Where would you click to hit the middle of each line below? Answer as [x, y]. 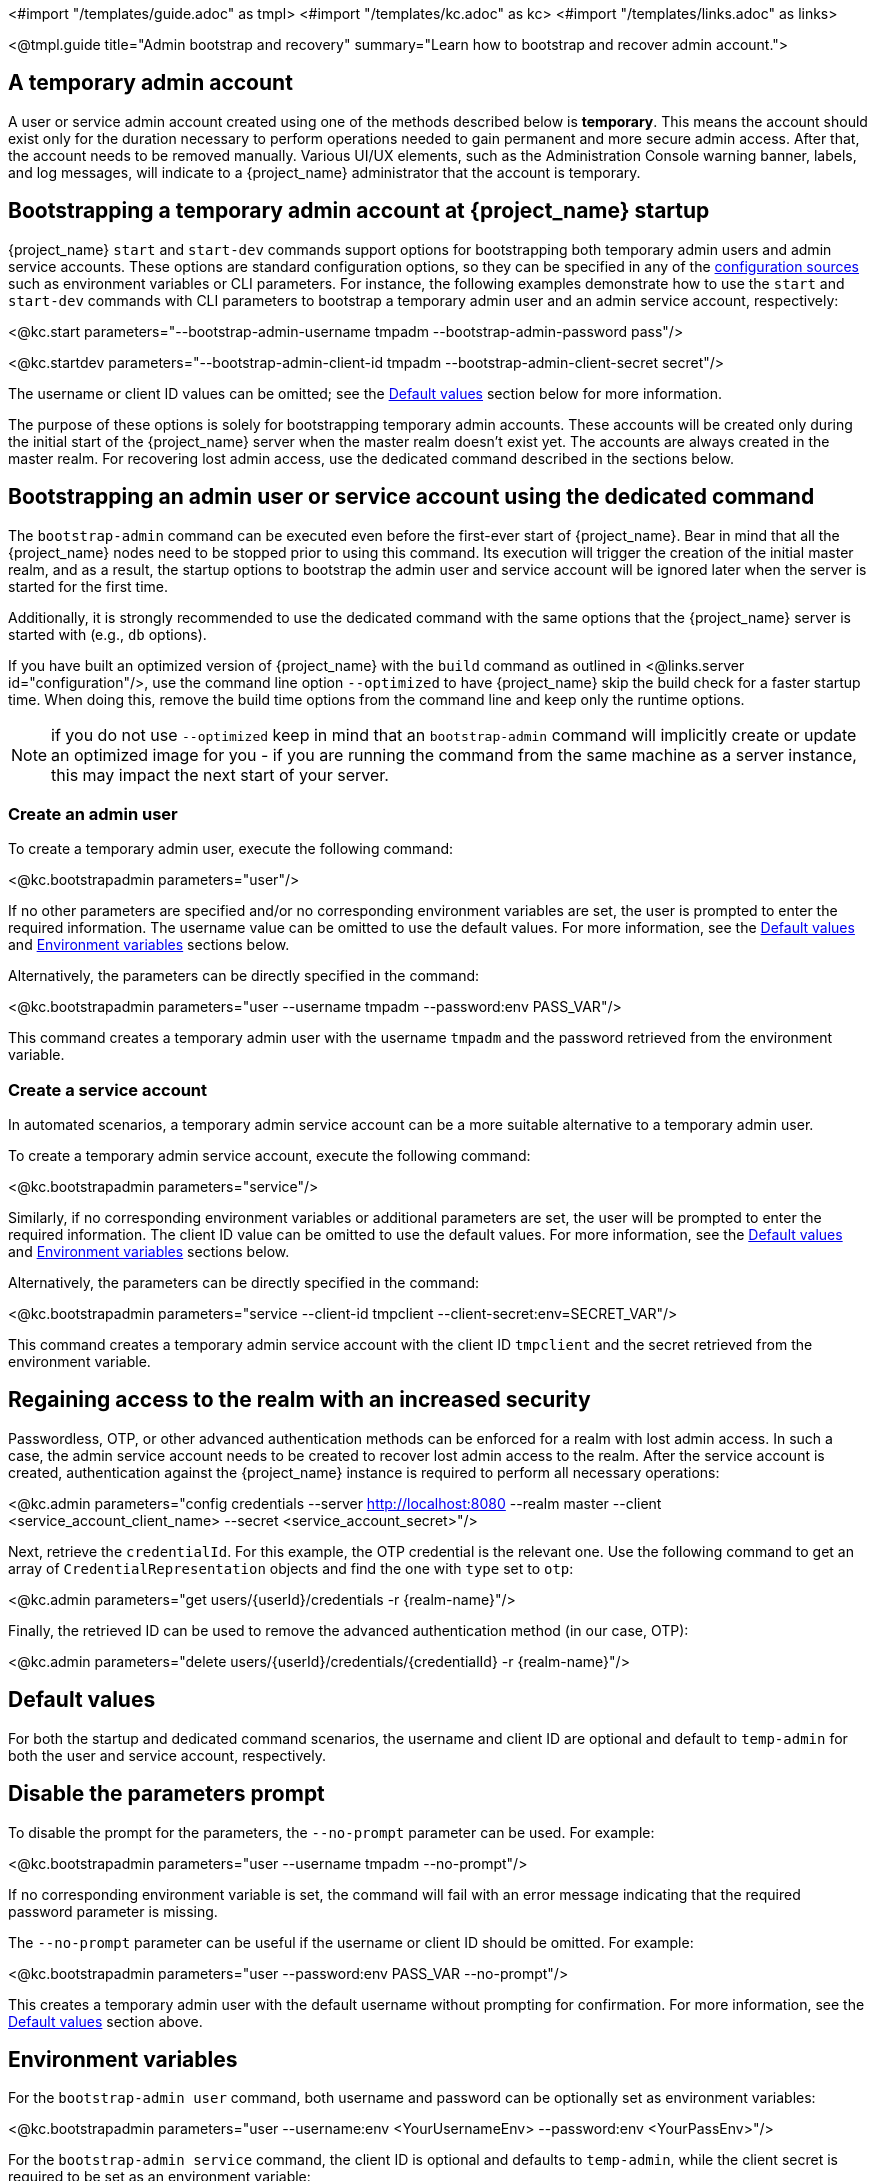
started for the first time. [88, 586]
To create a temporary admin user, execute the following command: [231, 849]
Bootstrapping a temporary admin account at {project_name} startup [359, 211]
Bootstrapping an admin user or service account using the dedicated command [411, 497]
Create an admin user [93, 813]
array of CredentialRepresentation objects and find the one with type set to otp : [291, 1568]
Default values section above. [105, 2021]
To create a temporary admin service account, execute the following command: [269, 1156]
